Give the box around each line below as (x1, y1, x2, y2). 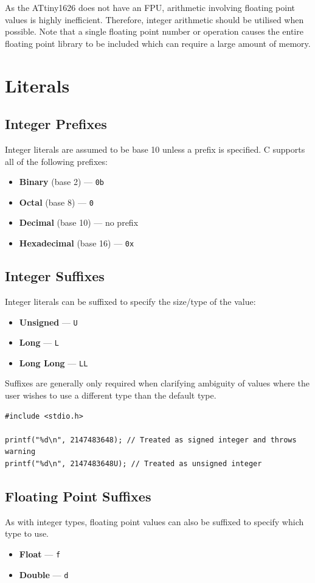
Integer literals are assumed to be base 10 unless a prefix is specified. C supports (5, 142, 305, 155)
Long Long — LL (19, 356, 88, 369)
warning (5, 447, 36, 456)
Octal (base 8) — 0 (19, 195, 94, 208)
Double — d (19, 568, 69, 581)
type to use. (5, 527, 49, 540)
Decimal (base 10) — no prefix (19, 216, 139, 229)
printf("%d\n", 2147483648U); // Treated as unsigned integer (5, 459, 262, 469)
